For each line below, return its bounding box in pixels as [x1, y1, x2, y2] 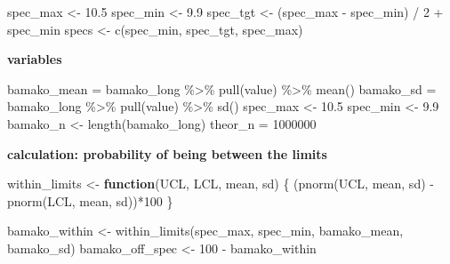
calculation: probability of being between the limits [7, 144, 327, 163]
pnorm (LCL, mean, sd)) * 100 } [7, 191, 173, 210]
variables [7, 50, 62, 68]
